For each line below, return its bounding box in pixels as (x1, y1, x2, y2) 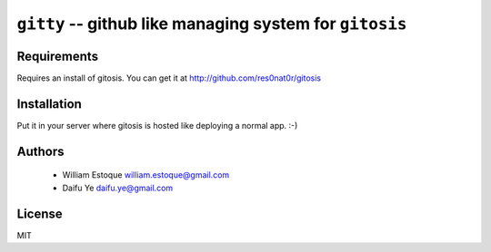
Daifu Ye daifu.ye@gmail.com (62, 182, 174, 193)
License (16, 206, 63, 221)
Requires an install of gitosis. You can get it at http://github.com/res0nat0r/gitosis (16, 73, 322, 83)
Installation (16, 96, 82, 111)
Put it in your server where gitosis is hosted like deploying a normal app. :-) (16, 120, 298, 131)
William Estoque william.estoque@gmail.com (62, 170, 230, 180)
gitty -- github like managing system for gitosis (16, 14, 407, 34)
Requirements (16, 48, 99, 63)
